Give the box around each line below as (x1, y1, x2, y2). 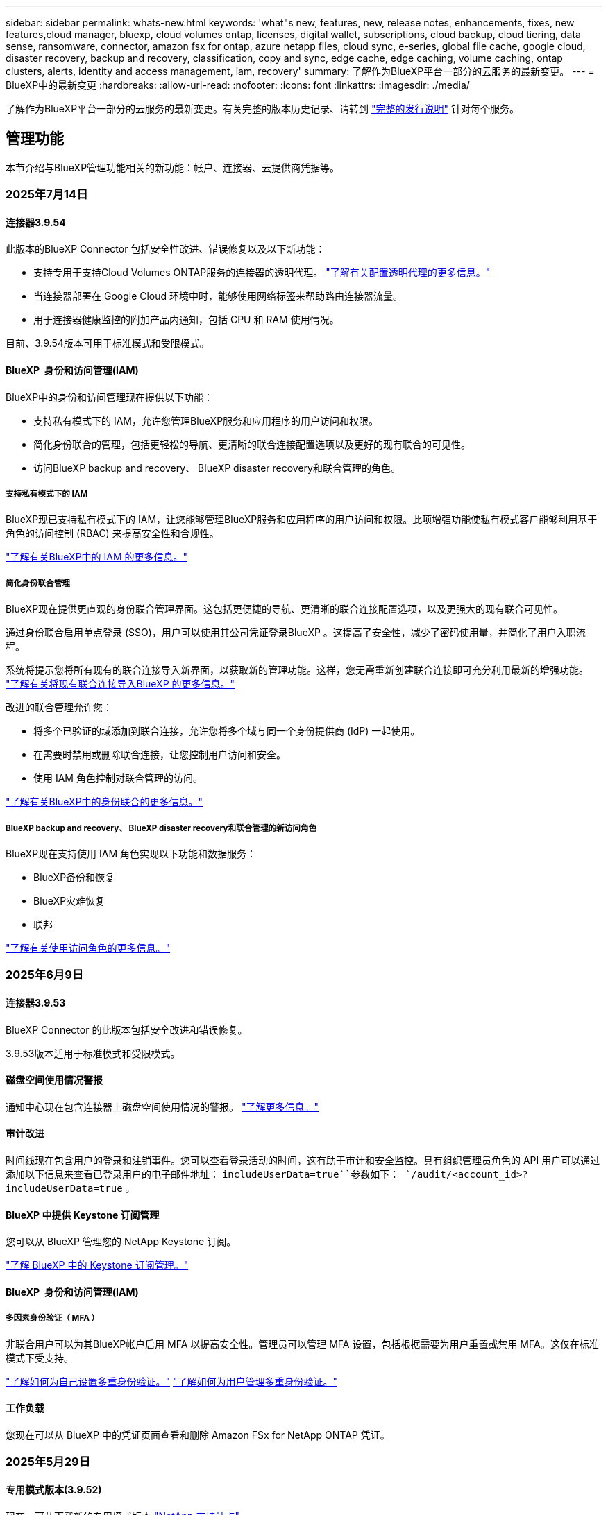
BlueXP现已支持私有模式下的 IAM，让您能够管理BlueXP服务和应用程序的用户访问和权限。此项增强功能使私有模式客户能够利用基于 (6, 513, 598, 526)
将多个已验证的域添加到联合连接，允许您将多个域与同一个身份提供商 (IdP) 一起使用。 (33, 725, 421, 737)
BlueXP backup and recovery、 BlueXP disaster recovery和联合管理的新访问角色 (6, 823, 317, 833)
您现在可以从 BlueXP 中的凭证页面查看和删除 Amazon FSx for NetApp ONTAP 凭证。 (6, 1428, 390, 1441)
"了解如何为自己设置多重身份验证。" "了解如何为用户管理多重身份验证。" (6, 1375, 338, 1387)
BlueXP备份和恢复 (33, 871, 115, 883)
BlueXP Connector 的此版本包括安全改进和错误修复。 (6, 1023, 248, 1036)
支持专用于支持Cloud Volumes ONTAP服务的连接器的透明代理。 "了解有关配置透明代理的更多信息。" (33, 266, 491, 279)
